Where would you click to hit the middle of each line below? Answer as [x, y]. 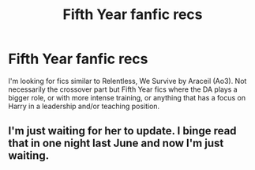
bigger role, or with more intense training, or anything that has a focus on [127, 97]
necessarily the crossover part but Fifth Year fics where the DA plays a [123, 89]
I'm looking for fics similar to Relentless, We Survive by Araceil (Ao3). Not [127, 81]
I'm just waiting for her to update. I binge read [122, 131]
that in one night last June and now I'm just [116, 144]
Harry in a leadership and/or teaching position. [84, 106]
